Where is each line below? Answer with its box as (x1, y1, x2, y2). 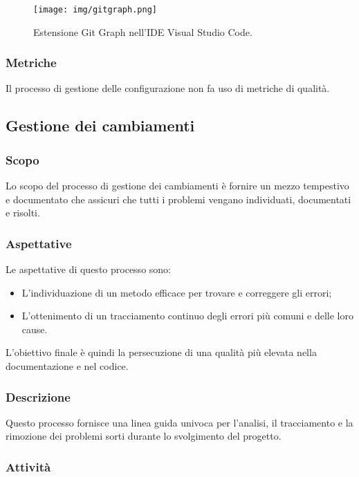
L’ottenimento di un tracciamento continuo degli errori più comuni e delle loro (21, 308, 353, 323)
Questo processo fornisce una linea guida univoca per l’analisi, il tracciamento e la (6, 415, 353, 429)
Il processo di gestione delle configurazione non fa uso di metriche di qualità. (6, 81, 330, 95)
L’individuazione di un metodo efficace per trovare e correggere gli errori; (21, 285, 332, 299)
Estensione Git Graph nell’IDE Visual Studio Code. (33, 24, 252, 39)
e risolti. (6, 205, 40, 220)
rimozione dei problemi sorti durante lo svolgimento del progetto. (6, 429, 282, 443)
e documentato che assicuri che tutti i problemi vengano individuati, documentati (6, 191, 351, 206)
